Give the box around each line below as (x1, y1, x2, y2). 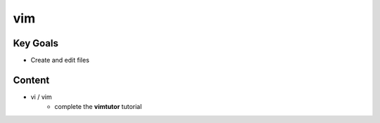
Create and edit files (30, 56, 89, 65)
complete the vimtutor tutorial (54, 103, 142, 111)
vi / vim (30, 92, 52, 101)
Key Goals (13, 37, 59, 49)
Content (13, 74, 50, 86)
